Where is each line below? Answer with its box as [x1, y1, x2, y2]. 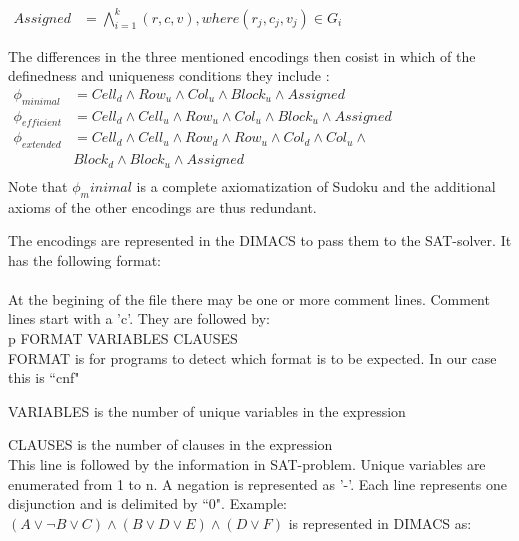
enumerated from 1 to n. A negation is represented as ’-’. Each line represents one [8, 473, 507, 494]
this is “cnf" [8, 367, 80, 388]
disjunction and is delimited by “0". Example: [8, 493, 288, 514]
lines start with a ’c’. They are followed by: [8, 308, 270, 329]
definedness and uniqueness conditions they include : [8, 65, 330, 86]
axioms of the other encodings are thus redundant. [8, 196, 317, 217]
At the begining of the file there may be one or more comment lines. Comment [8, 288, 490, 309]
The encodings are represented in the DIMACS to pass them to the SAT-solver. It [8, 230, 512, 251]
